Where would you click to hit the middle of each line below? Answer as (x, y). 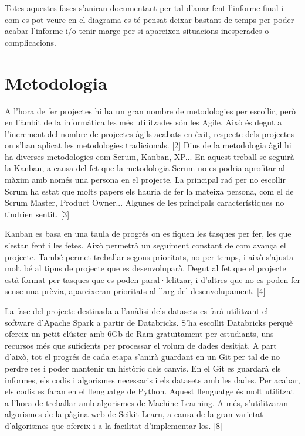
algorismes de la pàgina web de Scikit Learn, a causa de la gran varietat (134, 414)
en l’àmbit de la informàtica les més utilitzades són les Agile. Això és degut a (143, 122)
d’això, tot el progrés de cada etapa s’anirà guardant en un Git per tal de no (143, 357)
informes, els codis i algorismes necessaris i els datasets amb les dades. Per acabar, (152, 379)
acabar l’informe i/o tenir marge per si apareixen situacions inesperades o (137, 31)
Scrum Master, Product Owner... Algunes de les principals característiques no (145, 202)
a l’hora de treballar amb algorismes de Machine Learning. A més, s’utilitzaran (146, 402)
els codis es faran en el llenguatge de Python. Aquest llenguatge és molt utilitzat (149, 391)
